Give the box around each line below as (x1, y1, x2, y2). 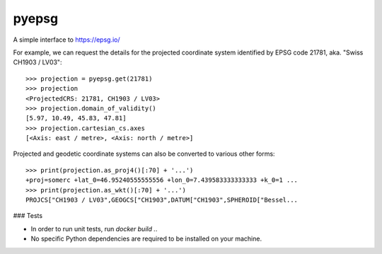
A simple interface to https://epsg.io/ (13, 35, 120, 44)
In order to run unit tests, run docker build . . (30, 224, 158, 233)
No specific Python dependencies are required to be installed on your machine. (30, 234, 262, 243)
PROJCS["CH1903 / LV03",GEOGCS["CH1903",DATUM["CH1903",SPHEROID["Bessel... (25, 196, 299, 204)
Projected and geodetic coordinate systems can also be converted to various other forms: (13, 149, 275, 158)
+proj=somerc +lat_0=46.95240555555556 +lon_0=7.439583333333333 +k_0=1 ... (25, 176, 299, 184)
